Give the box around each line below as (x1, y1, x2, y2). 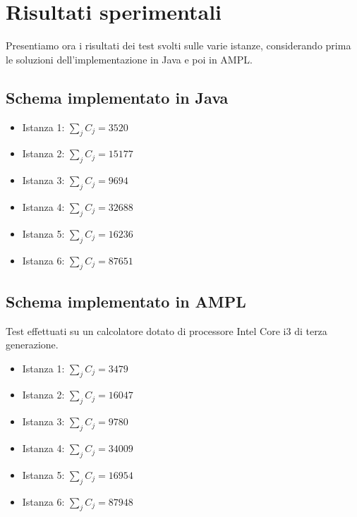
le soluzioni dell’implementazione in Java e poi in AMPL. (6, 51, 253, 66)
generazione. (6, 337, 59, 352)
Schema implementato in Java (6, 86, 229, 108)
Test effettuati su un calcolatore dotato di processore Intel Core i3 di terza (6, 323, 327, 338)
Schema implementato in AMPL (6, 290, 246, 312)
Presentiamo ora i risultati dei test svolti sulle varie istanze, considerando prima (6, 38, 351, 53)
